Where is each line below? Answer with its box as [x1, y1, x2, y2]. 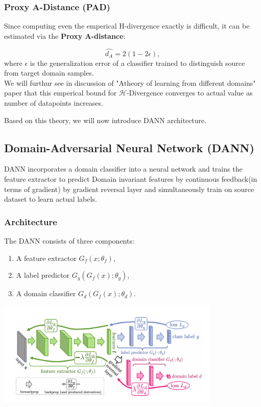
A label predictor [16, 270, 70, 280]
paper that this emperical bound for [4, 87, 117, 98]
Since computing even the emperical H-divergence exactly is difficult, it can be [4, 20, 250, 31]
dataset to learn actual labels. [4, 194, 97, 204]
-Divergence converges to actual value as [126, 87, 253, 98]
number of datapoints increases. [4, 98, 103, 108]
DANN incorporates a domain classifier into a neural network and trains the [4, 163, 243, 174]
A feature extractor [16, 252, 77, 263]
